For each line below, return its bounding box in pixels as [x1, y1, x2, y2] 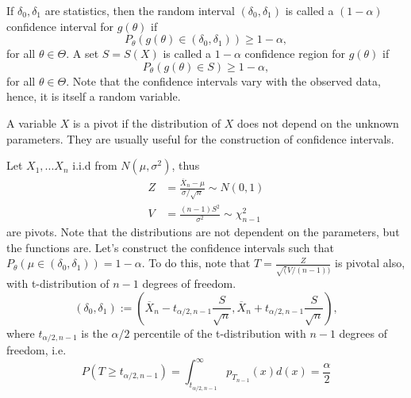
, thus [171, 157, 200, 174]
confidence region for [244, 45, 346, 62]
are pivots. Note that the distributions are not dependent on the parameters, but [6, 224, 400, 240]
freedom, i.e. [6, 342, 67, 358]
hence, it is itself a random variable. [6, 88, 181, 105]
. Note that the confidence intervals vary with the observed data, [66, 72, 381, 89]
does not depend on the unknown [237, 114, 399, 131]
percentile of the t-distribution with [133, 324, 306, 341]
